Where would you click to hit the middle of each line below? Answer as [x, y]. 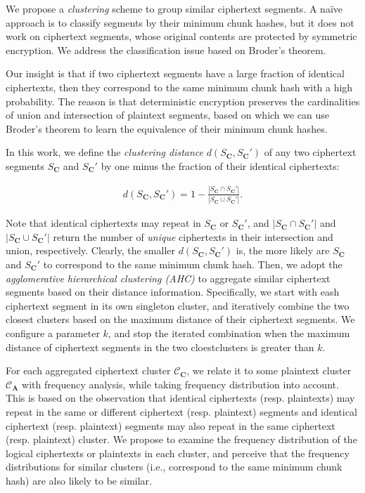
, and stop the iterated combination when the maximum [229, 333]
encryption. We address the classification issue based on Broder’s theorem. [166, 50]
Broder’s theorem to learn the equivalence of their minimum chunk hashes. [167, 128]
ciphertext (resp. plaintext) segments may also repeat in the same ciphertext [171, 425]
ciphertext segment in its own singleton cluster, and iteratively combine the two [178, 305]
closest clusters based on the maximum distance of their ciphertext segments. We [180, 319]
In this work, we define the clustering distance [105, 152]
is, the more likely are [283, 250]
